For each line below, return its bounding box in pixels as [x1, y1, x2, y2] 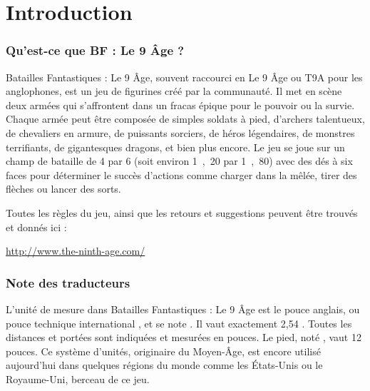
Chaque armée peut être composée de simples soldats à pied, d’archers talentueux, [6, 111, 365, 126]
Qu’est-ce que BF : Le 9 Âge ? [6, 41, 185, 59]
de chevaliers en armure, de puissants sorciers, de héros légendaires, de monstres [6, 125, 355, 140]
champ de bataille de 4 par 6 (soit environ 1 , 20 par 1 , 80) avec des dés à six [6, 153, 353, 168]
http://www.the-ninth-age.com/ [6, 243, 145, 258]
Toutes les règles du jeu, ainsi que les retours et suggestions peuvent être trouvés [6, 205, 358, 220]
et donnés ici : [6, 219, 67, 234]
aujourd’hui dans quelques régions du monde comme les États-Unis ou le [6, 357, 323, 372]
